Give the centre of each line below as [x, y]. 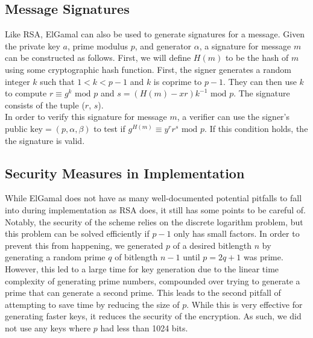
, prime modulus [97, 45]
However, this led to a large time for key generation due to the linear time [142, 268]
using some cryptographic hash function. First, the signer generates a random [148, 69]
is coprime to [178, 81]
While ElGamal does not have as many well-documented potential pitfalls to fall [153, 198]
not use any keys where [48, 327]
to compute [26, 93]
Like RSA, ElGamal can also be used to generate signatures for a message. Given [155, 34]
